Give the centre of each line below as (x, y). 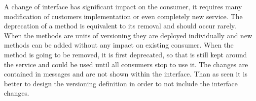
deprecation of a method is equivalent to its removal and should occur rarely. (120, 26)
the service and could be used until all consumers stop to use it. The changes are (126, 64)
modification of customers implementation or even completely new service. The (123, 16)
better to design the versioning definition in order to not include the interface (121, 83)
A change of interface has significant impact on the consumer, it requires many (123, 6)
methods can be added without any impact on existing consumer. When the (119, 45)
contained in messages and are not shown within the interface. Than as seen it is (126, 74)
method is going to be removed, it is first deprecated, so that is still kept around (126, 54)
